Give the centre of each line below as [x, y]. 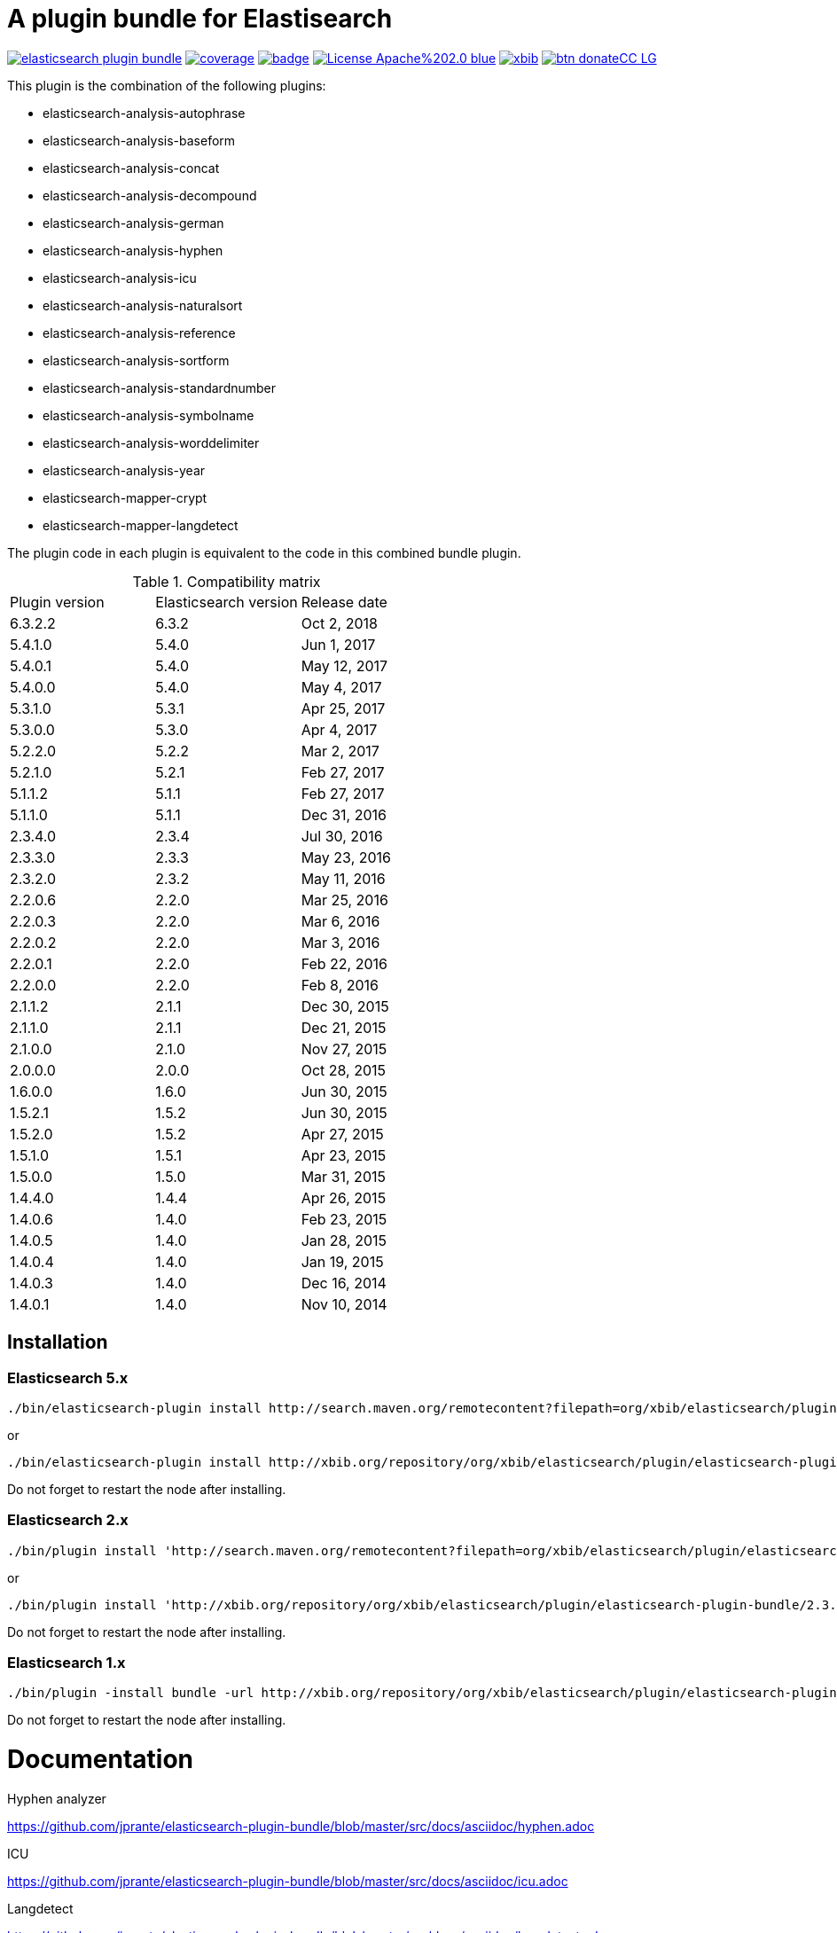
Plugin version [57, 602]
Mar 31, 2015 [343, 1176]
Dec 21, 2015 [344, 1027]
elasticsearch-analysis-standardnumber [160, 387]
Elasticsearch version [227, 602]
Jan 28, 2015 [344, 1240]
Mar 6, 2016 [340, 921]
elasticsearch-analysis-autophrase [144, 113]
